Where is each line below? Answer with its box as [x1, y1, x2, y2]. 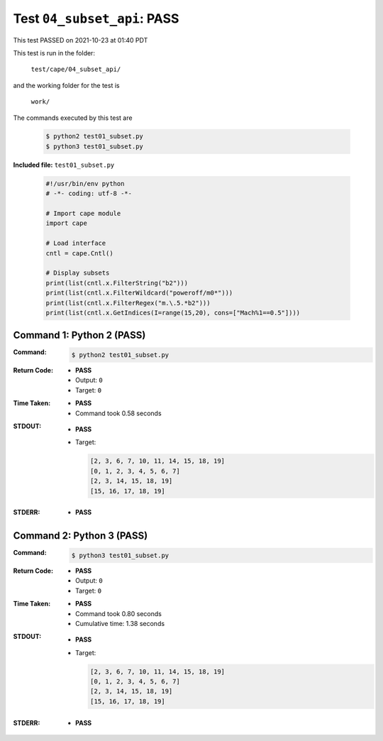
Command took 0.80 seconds [75, 609, 162, 617]
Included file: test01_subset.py [13, 160, 115, 169]
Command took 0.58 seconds [75, 409, 162, 417]
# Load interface [45, 239, 106, 248]
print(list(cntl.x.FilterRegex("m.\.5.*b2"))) [45, 299, 211, 307]
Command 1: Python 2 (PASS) [13, 329, 146, 341]
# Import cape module [45, 209, 121, 218]
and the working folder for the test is [13, 81, 120, 89]
